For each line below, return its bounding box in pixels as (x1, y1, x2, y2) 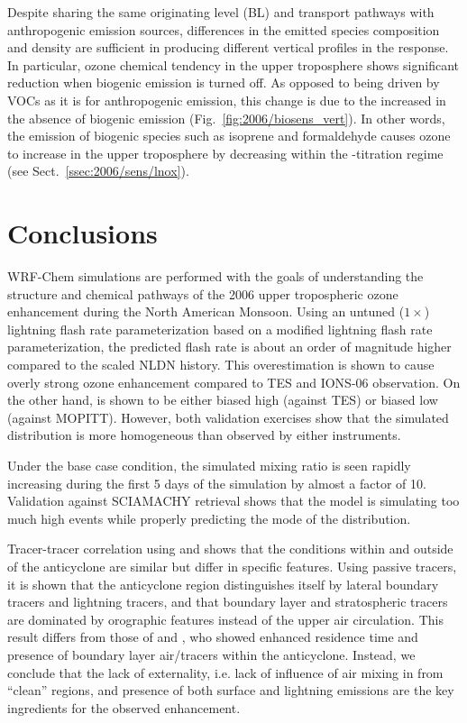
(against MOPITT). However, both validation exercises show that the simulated (7, 407, 449, 426)
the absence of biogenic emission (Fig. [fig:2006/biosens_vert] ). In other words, (7, 108, 445, 127)
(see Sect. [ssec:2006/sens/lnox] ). (7, 161, 189, 180)
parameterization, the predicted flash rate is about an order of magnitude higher (7, 337, 452, 356)
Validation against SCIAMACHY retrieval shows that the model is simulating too (7, 491, 460, 510)
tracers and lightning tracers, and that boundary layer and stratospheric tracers (7, 592, 448, 611)
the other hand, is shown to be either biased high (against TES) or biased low (7, 390, 438, 409)
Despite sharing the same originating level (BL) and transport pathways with (7, 3, 435, 21)
